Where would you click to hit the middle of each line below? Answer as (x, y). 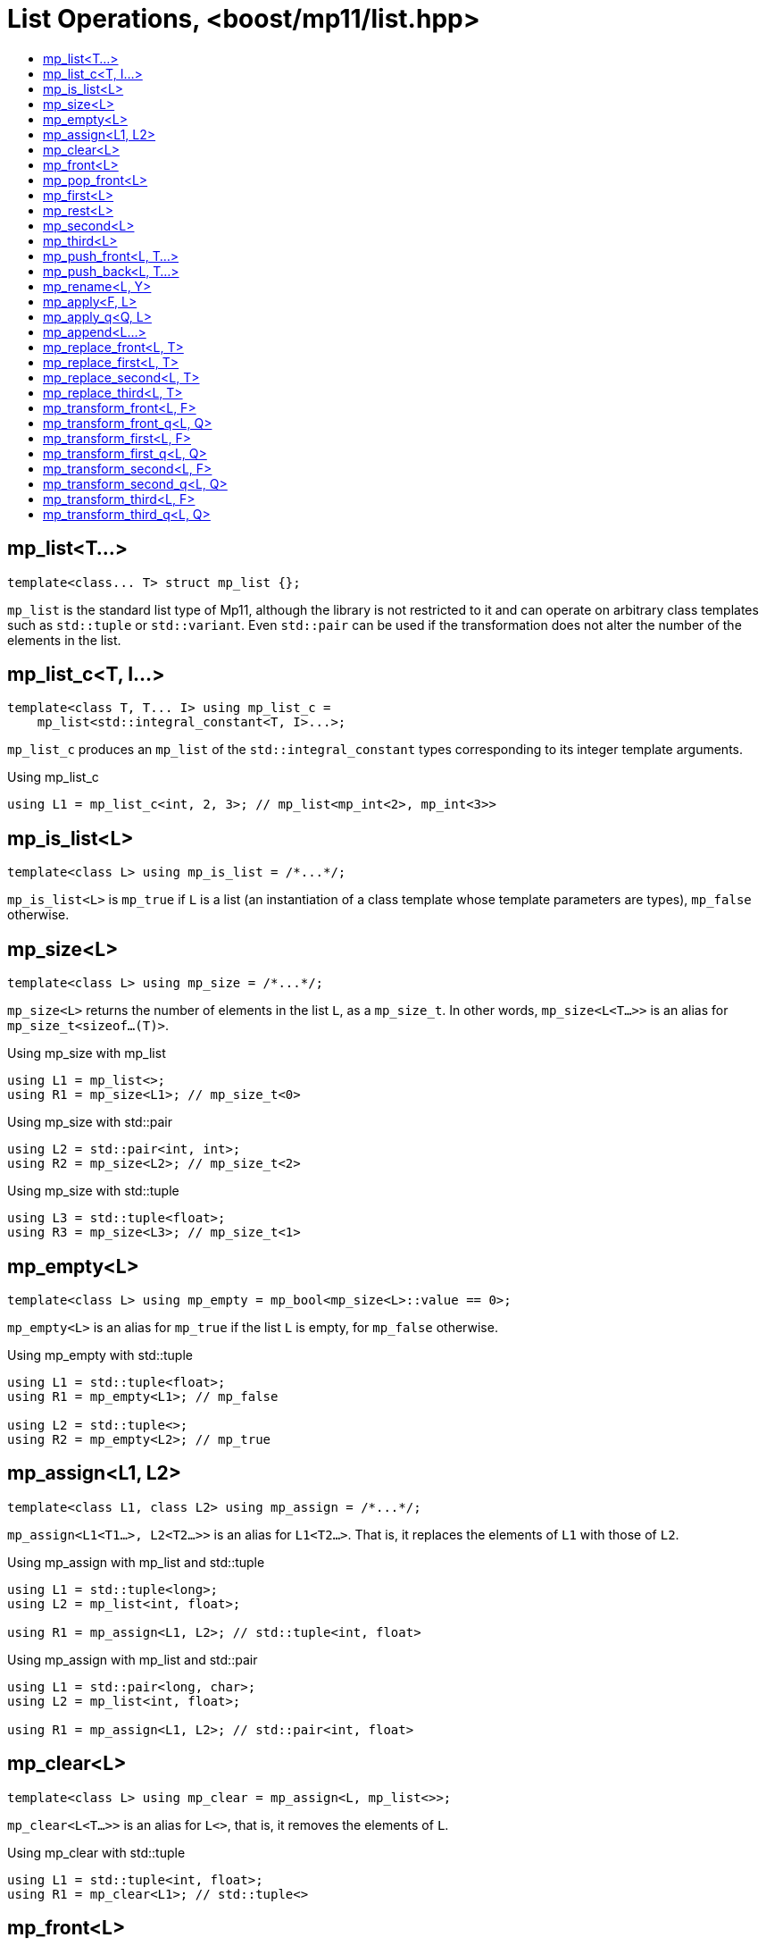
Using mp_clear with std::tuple (96, 1852)
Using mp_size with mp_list (87, 1053)
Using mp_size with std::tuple (93, 1191)
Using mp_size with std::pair (90, 1122)
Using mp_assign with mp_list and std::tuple (136, 1562)
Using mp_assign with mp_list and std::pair (133, 1659)
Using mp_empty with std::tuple (100, 1355)
